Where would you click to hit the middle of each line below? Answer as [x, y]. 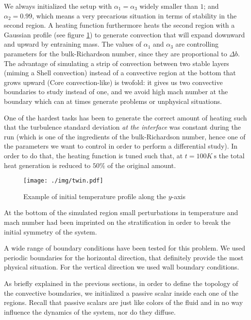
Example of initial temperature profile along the [95, 196]
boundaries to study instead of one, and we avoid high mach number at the [116, 92]
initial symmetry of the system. [50, 231]
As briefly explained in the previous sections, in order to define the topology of [121, 283]
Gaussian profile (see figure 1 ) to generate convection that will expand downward [125, 34]
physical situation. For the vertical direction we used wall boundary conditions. [122, 267]
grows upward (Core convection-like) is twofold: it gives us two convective [113, 82]
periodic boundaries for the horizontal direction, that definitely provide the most [124, 257]
